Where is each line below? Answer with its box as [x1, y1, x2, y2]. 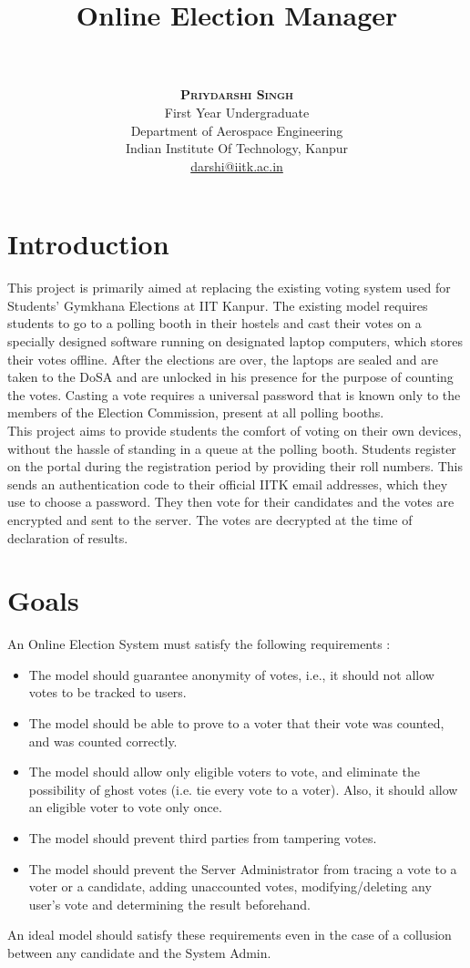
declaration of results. [7, 528, 128, 547]
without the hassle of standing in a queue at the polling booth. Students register [7, 438, 456, 458]
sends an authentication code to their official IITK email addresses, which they [7, 474, 448, 493]
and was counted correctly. [28, 731, 178, 750]
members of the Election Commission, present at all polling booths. [7, 403, 384, 422]
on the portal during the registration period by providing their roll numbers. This [7, 457, 464, 476]
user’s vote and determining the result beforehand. [28, 894, 311, 913]
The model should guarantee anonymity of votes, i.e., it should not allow [28, 664, 434, 684]
